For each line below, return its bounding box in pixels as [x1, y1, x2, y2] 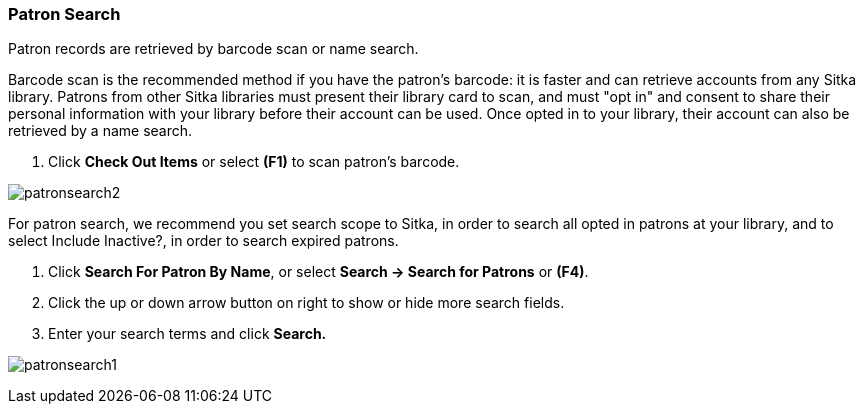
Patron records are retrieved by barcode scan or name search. [8, 40, 419, 58]
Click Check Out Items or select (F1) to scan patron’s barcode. [48, 153, 460, 171]
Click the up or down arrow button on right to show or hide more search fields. [48, 294, 565, 312]
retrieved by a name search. [8, 122, 193, 140]
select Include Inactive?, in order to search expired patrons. [8, 232, 399, 250]
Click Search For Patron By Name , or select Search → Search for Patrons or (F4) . [48, 263, 589, 281]
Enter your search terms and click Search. [48, 325, 327, 343]
